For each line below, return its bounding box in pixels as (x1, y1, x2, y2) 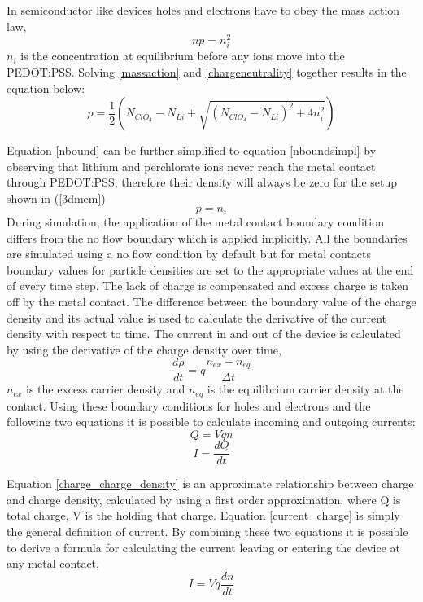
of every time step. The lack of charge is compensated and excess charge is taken (7, 277, 408, 294)
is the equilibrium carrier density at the (207, 380, 404, 398)
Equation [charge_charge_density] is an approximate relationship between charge (7, 475, 414, 492)
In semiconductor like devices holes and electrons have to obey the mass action (7, 2, 400, 18)
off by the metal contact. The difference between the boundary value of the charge (7, 293, 416, 310)
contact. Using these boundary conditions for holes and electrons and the (7, 397, 371, 414)
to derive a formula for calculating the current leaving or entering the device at (7, 538, 401, 556)
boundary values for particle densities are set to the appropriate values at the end (7, 261, 414, 278)
